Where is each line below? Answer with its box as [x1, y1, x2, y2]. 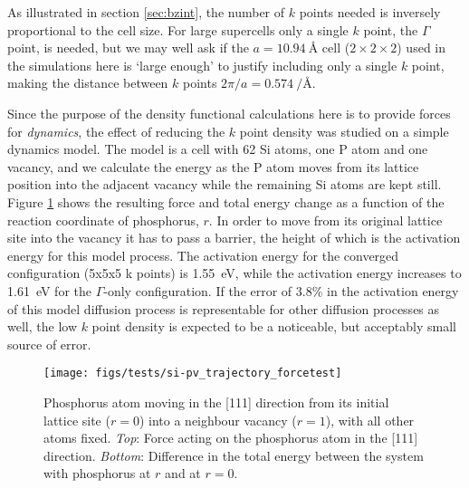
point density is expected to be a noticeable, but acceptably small [91, 317, 456, 336]
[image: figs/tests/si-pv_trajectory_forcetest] [43, 367, 342, 380]
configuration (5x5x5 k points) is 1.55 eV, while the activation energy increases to [7, 263, 462, 282]
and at [165, 464, 201, 483]
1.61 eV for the [7, 281, 91, 300]
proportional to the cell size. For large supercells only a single [7, 20, 349, 39]
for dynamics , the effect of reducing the [7, 121, 225, 140]
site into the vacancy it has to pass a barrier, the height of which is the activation [7, 228, 461, 247]
